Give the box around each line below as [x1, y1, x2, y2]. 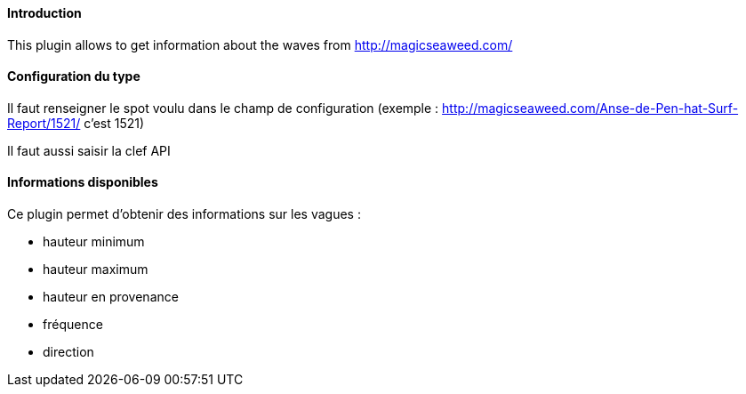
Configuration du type [7, 68, 140, 84]
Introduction [7, 5, 82, 20]
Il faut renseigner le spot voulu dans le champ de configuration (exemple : [7, 100, 439, 116]
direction [43, 344, 94, 360]
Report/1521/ [7, 115, 81, 131]
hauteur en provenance [43, 289, 179, 305]
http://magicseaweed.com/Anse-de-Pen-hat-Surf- [442, 100, 739, 116]
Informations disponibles [7, 174, 158, 190]
